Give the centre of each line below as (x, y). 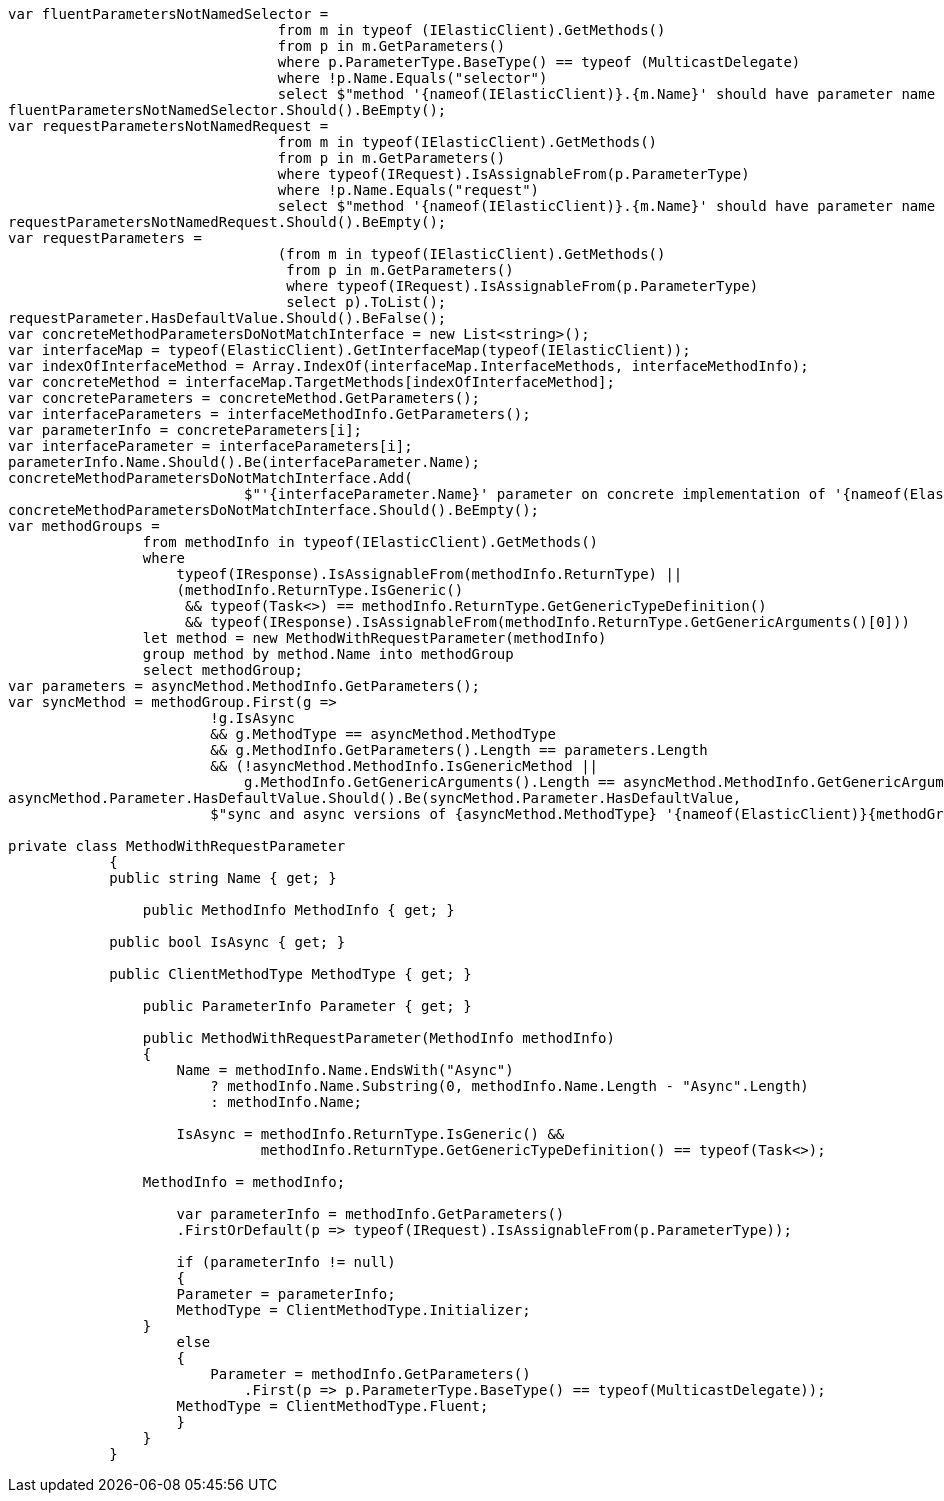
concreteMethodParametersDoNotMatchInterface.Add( (210, 478)
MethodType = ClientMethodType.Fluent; (332, 1406)
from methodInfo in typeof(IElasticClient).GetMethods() (370, 542)
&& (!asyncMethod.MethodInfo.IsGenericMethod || (404, 766)
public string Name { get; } (223, 878)
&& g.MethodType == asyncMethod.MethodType (383, 734)
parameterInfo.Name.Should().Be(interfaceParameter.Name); (244, 462)
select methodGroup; (223, 670)
